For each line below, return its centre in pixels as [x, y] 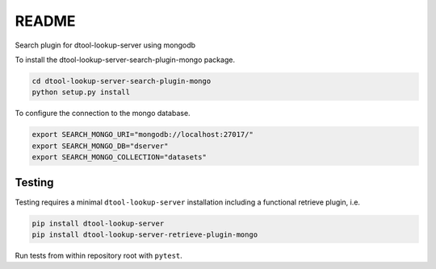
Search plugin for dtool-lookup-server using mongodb [105, 45]
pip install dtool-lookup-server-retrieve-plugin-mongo [145, 234]
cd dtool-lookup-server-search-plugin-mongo [122, 81]
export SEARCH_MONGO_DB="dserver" [100, 146]
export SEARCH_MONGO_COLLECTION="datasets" [119, 157]
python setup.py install [81, 92]
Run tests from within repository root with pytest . [99, 255]
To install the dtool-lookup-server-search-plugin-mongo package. [125, 60]
